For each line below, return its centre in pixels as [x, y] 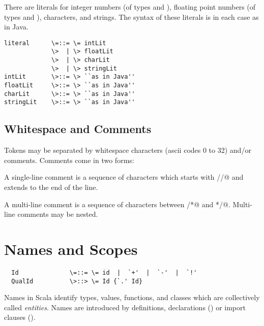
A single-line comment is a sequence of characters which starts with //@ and [124, 177]
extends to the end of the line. [51, 187]
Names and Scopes [71, 249]
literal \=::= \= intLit [55, 43]
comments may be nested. [58, 214]
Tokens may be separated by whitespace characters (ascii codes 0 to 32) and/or [128, 150]
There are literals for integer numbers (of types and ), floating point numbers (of [130, 7]
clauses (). [20, 317]
